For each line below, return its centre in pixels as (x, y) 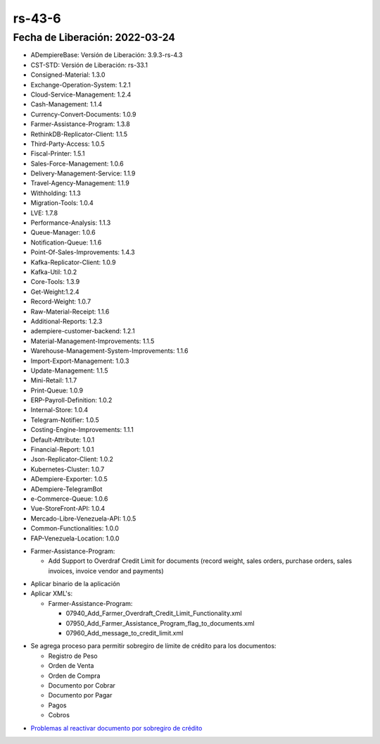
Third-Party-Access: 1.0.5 (68, 144)
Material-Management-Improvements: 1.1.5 (93, 341)
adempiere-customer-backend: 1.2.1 (83, 331)
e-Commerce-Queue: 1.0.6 (69, 498)
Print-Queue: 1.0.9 (57, 390)
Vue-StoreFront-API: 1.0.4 (68, 509)
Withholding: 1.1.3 (56, 193)
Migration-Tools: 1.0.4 (62, 203)
